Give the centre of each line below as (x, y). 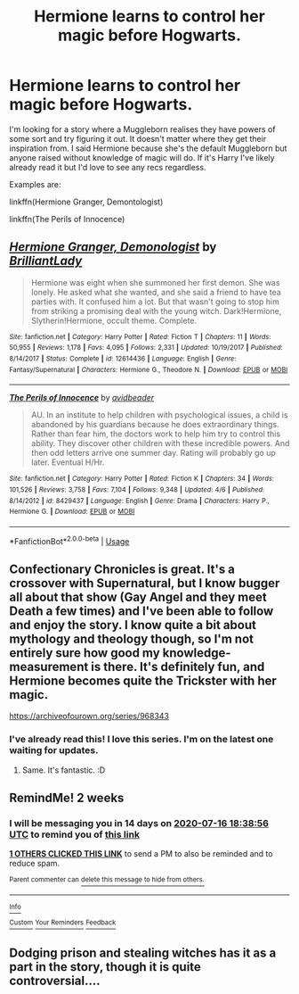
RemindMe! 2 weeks (67, 798)
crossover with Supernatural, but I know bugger (145, 583)
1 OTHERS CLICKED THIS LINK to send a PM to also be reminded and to (141, 854)
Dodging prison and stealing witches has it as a (143, 953)
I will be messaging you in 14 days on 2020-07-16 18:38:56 (139, 824)
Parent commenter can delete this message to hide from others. (107, 880)
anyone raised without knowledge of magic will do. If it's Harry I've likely (142, 157)
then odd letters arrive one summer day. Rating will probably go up (153, 453)
